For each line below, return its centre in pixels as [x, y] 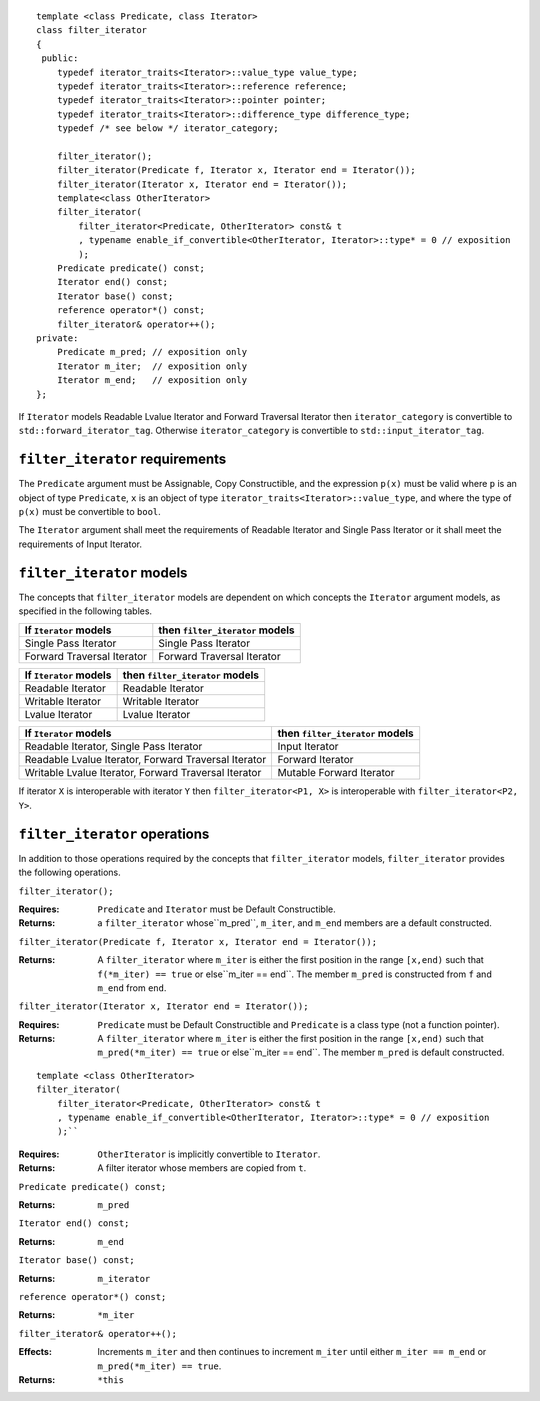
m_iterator [124, 1278]
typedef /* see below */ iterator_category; [167, 128]
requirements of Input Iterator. [80, 544]
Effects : [35, 1352]
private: [57, 338]
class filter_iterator [92, 30]
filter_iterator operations [114, 833]
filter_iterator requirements [122, 459]
